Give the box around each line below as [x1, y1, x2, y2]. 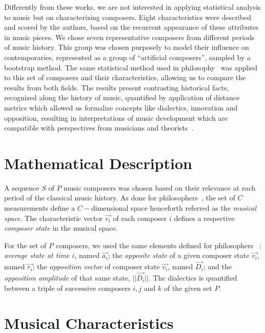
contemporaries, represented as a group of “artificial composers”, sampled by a [4, 51, 251, 62]
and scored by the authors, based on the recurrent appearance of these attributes [4, 22, 259, 32]
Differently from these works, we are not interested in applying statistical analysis [4, 2, 261, 12]
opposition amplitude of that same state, [4, 272, 130, 283]
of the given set [164, 282, 212, 293]
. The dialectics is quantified [148, 272, 237, 283]
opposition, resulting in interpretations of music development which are [4, 112, 228, 123]
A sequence [4, 182, 39, 193]
